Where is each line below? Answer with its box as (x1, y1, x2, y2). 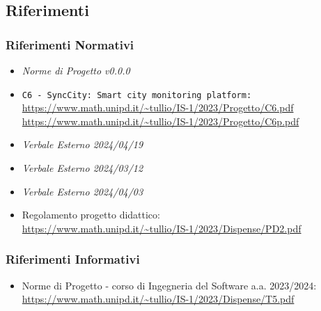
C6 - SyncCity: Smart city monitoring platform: (22, 90, 252, 100)
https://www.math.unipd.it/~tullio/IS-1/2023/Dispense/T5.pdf (22, 292, 295, 306)
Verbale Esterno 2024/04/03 (22, 184, 143, 198)
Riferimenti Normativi (6, 35, 134, 53)
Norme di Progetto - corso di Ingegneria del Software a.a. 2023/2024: (22, 278, 317, 292)
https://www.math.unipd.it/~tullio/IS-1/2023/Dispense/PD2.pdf (22, 221, 302, 235)
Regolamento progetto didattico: (22, 207, 160, 222)
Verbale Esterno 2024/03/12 (22, 161, 143, 175)
